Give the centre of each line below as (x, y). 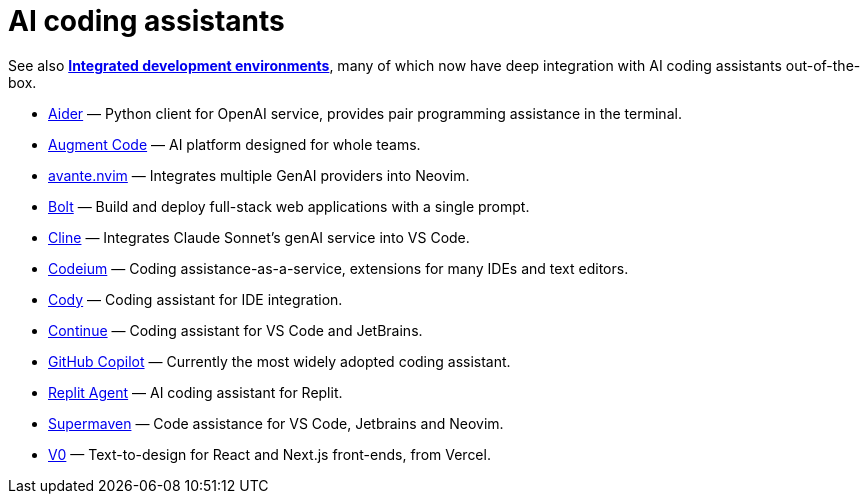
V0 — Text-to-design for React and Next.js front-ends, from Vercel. (269, 454)
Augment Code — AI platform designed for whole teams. (234, 144)
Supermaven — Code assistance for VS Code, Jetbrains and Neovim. (276, 423)
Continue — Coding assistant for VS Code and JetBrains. (235, 330)
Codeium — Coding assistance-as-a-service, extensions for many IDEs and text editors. (338, 268)
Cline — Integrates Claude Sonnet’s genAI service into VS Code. (259, 237)
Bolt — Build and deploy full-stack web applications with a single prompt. (289, 206)
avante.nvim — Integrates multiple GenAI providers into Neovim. (259, 175)
